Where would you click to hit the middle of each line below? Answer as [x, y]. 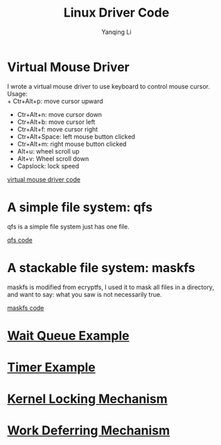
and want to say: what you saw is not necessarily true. [85, 294]
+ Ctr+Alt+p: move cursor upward [55, 101]
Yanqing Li [116, 32]
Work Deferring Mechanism [89, 431]
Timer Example [51, 367]
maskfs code [26, 308]
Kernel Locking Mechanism [87, 399]
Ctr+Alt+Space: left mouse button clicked [76, 136]
